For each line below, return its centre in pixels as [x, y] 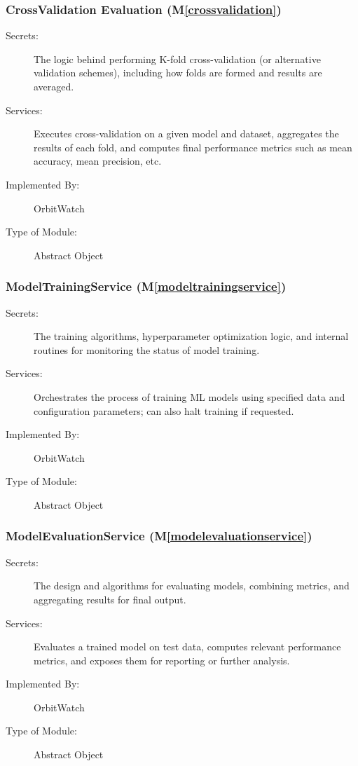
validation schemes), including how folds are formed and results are [178, 73]
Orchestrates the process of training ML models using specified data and [190, 396]
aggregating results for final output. [110, 599]
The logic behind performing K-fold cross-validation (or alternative [177, 59]
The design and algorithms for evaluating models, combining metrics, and [192, 586]
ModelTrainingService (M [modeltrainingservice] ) [146, 286]
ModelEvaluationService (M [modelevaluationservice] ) [159, 536]
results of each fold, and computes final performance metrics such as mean [193, 147]
